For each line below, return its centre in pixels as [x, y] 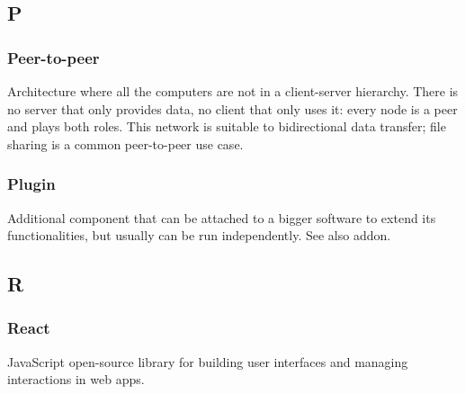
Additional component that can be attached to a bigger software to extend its [222, 217]
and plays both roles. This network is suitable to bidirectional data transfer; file [227, 126]
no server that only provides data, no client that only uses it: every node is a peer [232, 108]
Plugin [31, 184]
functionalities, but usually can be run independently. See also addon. [199, 235]
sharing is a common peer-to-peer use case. [125, 143]
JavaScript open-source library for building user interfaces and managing [208, 361]
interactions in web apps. [76, 379]
